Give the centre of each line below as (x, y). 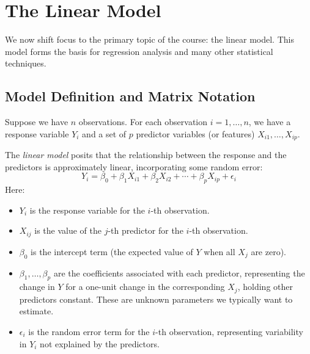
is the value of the (68, 230)
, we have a (270, 122)
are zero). (269, 251)
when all (220, 251)
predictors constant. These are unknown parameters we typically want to (156, 299)
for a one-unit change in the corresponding (145, 287)
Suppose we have (37, 122)
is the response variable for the (87, 210)
